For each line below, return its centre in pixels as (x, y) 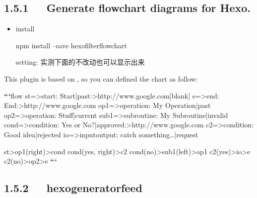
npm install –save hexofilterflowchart (71, 45)
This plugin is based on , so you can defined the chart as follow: (101, 78)
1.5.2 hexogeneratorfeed (73, 188)
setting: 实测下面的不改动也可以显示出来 (80, 62)
